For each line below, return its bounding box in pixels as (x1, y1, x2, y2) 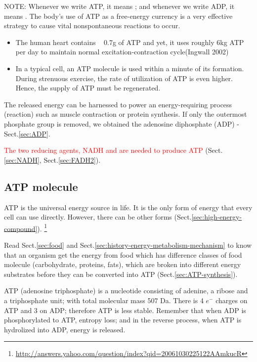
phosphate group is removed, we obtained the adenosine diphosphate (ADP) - (4, 118, 240, 129)
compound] (4, 223, 38, 233)
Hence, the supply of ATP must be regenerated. (15, 83, 161, 93)
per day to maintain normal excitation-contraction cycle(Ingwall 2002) (15, 46, 229, 57)
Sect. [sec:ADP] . (4, 128, 50, 138)
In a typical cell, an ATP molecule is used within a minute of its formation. (15, 63, 244, 73)
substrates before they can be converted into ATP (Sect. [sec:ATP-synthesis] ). (4, 269, 238, 279)
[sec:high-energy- (191, 212, 242, 222)
